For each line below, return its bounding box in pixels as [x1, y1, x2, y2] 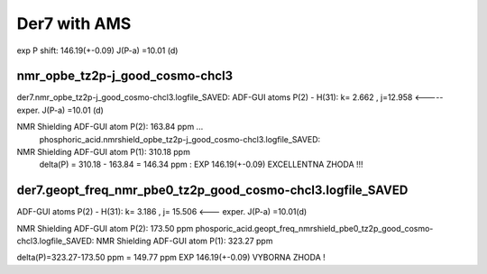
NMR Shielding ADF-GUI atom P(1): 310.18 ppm [16, 147, 191, 158]
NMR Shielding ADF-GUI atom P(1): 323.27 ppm [96, 235, 273, 247]
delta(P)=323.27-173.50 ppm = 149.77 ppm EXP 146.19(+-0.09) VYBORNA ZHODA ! [16, 252, 326, 263]
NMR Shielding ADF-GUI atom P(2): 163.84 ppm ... [16, 122, 204, 132]
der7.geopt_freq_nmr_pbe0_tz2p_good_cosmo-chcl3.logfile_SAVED [16, 183, 409, 198]
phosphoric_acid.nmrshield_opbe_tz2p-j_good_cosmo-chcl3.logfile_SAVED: [39, 133, 321, 144]
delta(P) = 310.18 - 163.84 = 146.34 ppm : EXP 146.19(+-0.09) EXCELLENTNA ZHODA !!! [39, 159, 364, 170]
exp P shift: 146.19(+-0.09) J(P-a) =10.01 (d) [16, 45, 179, 56]
